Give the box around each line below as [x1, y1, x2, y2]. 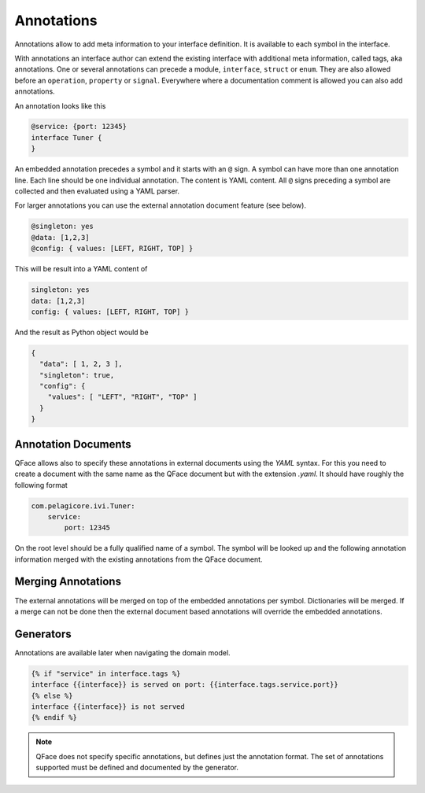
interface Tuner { [31, 133, 102, 142]
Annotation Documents [14, 437, 131, 451]
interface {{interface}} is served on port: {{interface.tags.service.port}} [31, 681, 338, 689]
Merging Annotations [14, 575, 122, 588]
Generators [14, 627, 72, 640]
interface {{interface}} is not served [31, 703, 185, 711]
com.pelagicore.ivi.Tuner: [31, 501, 135, 511]
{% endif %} [31, 713, 78, 722]
